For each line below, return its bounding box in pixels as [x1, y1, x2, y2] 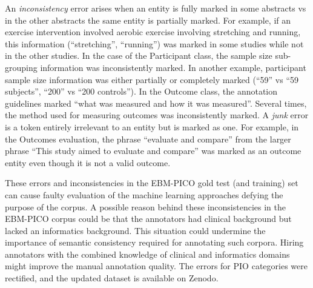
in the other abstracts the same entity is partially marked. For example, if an [5, 13, 291, 26]
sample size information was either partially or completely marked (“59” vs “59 [5, 73, 299, 85]
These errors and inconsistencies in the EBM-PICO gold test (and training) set [5, 176, 298, 189]
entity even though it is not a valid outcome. [5, 156, 171, 169]
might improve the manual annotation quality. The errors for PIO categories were [5, 260, 308, 272]
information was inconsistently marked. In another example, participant [40, 61, 306, 73]
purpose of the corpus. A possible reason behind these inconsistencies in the [5, 200, 286, 213]
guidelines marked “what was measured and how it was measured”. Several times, [5, 96, 307, 109]
